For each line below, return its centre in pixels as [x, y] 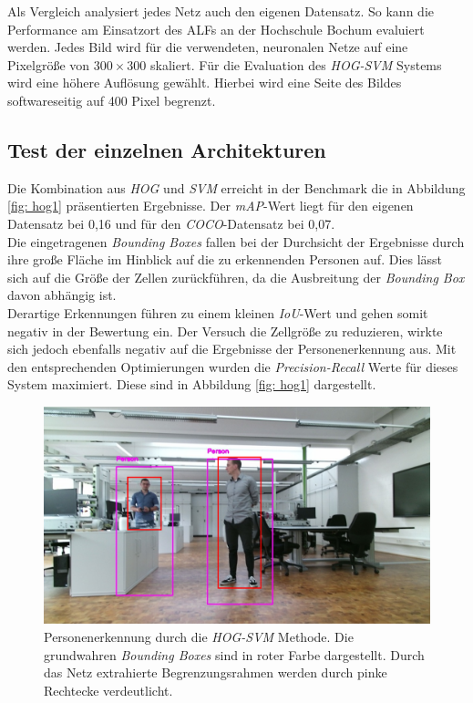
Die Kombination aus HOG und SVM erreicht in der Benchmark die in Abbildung [236, 187]
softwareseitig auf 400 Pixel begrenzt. [112, 100]
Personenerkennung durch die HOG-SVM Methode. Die [199, 636]
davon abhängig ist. [62, 295]
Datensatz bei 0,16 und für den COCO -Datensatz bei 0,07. [171, 223]
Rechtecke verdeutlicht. [108, 690]
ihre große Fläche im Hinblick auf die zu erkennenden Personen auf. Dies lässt [225, 259]
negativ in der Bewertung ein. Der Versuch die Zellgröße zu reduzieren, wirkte [225, 331]
